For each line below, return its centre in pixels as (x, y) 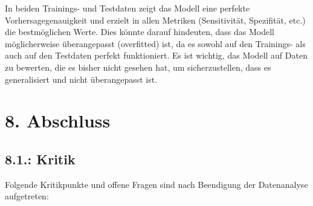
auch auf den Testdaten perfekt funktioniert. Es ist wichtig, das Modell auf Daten (156, 55)
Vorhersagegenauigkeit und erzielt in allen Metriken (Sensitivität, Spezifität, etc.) (155, 20)
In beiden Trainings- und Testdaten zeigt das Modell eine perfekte (127, 8)
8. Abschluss (58, 121)
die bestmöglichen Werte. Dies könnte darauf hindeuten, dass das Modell (140, 32)
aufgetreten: (27, 196)
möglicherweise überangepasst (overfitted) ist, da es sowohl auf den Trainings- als (155, 43)
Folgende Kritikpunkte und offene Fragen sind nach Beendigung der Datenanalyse (156, 184)
